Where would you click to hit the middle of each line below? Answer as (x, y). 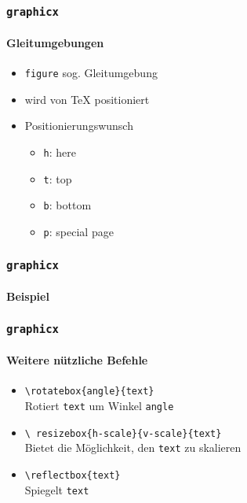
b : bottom (67, 205)
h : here (60, 152)
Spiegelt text (57, 489)
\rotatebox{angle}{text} (89, 392)
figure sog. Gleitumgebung (91, 73)
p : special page (78, 232)
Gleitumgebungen (55, 43)
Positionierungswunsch (79, 126)
